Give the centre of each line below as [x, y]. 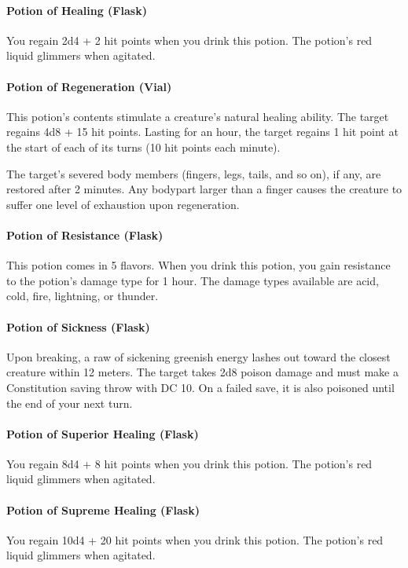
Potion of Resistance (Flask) [85, 235]
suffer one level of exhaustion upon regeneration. [123, 204]
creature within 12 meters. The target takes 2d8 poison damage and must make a [202, 372]
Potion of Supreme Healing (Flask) [103, 509]
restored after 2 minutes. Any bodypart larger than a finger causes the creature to [204, 189]
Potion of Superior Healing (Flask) [103, 433]
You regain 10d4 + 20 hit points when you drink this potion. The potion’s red [195, 539]
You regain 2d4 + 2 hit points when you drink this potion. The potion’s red [189, 40]
